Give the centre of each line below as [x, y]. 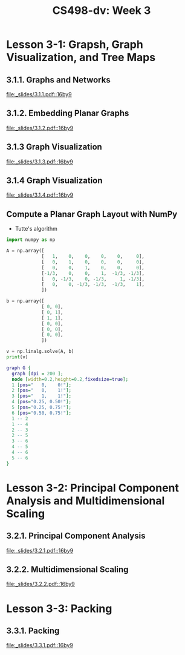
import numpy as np [31, 240]
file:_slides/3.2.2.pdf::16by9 [41, 584]
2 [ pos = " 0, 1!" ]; [41, 390]
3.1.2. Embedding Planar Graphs [68, 114]
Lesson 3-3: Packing [59, 608]
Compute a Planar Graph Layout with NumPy [92, 214]
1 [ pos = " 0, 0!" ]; [41, 385]
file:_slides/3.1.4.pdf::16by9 [40, 195]
